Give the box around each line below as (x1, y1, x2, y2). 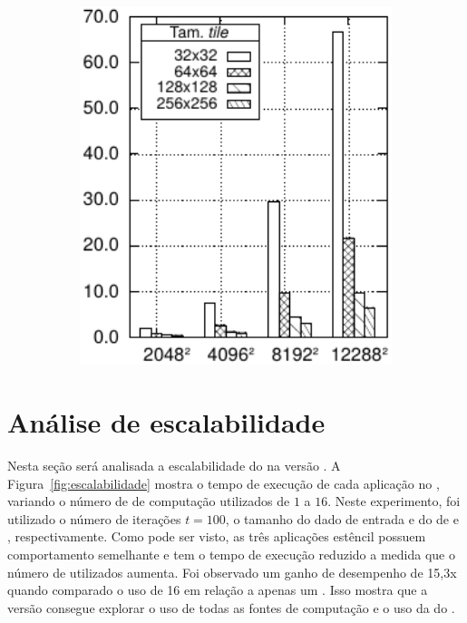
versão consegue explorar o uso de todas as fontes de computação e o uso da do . (7, 598, 455, 617)
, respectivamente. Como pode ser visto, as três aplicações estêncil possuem (7, 527, 426, 546)
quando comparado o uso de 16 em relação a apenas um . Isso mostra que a (7, 580, 428, 599)
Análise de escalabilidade (7, 404, 326, 441)
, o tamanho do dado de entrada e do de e (225, 509, 459, 528)
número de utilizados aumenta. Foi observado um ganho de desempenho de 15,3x (7, 562, 457, 581)
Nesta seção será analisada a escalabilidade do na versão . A (7, 456, 341, 475)
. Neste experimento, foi (327, 492, 461, 511)
